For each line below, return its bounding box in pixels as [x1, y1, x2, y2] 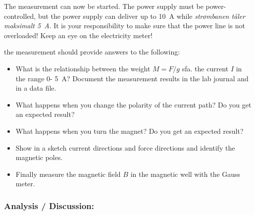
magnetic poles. [15, 152, 63, 162]
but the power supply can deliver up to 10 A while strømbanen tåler [38, 10, 246, 21]
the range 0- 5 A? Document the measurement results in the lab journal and [15, 73, 249, 83]
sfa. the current [182, 63, 229, 73]
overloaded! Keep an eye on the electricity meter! [4, 30, 153, 40]
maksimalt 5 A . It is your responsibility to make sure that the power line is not [4, 20, 245, 31]
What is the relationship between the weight [15, 63, 151, 73]
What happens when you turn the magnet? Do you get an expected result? [15, 125, 244, 136]
